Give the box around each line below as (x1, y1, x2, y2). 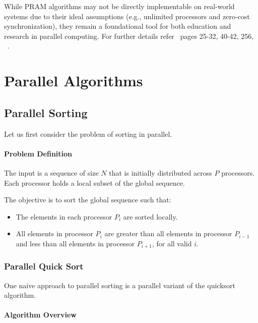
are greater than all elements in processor (104, 228, 232, 239)
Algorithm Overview (4, 309, 77, 320)
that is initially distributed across (109, 167, 212, 178)
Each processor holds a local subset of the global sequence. (4, 177, 185, 188)
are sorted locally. (123, 211, 178, 222)
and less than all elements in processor (16, 238, 135, 248)
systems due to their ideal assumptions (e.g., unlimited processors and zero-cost (4, 11, 250, 21)
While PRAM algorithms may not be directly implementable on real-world (4, 1, 235, 11)
